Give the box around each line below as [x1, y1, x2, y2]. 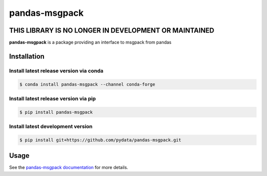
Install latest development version [9, 123, 93, 130]
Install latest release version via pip [9, 95, 96, 102]
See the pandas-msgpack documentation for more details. [9, 165, 129, 171]
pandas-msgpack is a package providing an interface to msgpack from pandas [9, 40, 172, 45]
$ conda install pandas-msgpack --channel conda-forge [19, 82, 155, 87]
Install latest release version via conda [9, 67, 104, 74]
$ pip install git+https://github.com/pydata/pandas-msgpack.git [19, 137, 181, 143]
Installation [9, 52, 44, 60]
